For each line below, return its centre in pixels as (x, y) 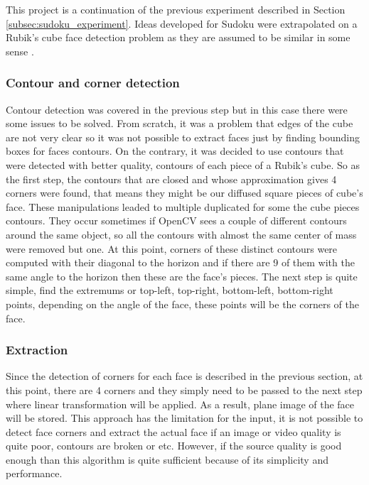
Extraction (37, 350)
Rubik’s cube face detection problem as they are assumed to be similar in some (178, 37)
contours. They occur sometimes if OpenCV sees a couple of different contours (176, 220)
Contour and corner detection (93, 83)
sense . (20, 51)
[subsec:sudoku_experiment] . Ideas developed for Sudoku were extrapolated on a (182, 23)
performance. (34, 473)
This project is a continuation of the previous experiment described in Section (176, 9)
